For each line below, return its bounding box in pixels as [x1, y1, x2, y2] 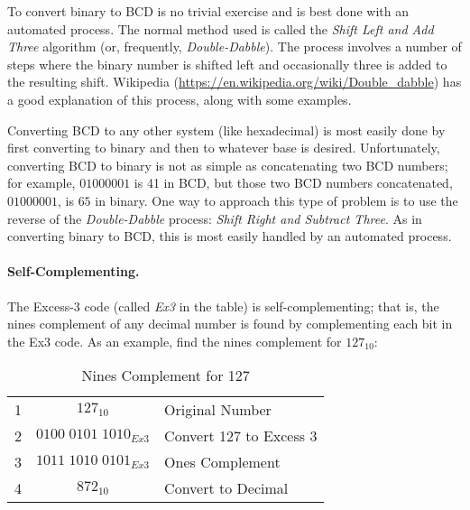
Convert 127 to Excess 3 [164, 425, 318, 447]
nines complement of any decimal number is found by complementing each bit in [7, 314, 453, 333]
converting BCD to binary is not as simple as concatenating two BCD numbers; [7, 155, 448, 174]
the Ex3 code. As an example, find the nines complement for [7, 331, 342, 350]
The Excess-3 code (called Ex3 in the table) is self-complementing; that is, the [7, 296, 439, 315]
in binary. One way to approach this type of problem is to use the [95, 190, 458, 209]
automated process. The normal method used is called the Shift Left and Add [7, 19, 434, 38]
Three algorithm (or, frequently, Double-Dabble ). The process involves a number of [7, 37, 462, 56]
